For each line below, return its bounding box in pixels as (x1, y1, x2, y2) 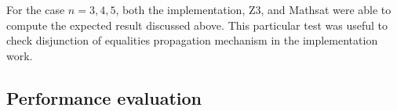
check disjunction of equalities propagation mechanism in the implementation (6, 32, 378, 48)
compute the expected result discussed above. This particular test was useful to (6, 16, 388, 33)
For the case (6, 2, 65, 17)
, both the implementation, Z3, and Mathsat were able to (115, 2, 392, 17)
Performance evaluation (6, 85, 202, 109)
